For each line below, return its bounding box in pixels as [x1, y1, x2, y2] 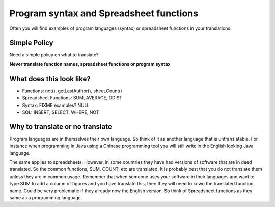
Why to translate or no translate [9, 122, 112, 131]
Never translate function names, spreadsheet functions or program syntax [9, 61, 171, 67]
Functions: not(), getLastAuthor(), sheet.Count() [22, 88, 122, 94]
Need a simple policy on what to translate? [9, 52, 99, 58]
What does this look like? [9, 74, 91, 83]
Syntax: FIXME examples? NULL [22, 102, 90, 108]
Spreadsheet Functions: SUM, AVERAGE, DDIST [22, 95, 122, 101]
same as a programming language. [9, 194, 82, 200]
